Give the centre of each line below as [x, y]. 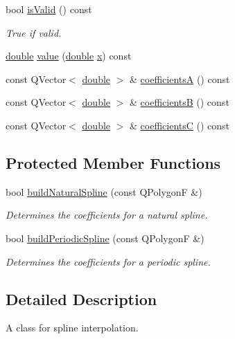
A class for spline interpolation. [72, 328]
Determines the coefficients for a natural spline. [107, 215]
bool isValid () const [49, 9]
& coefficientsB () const [180, 102]
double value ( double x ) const [69, 56]
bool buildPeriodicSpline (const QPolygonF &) [105, 238]
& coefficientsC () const [180, 125]
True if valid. [34, 32]
